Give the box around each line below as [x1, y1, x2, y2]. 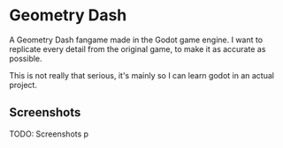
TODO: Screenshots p [9, 129, 89, 139]
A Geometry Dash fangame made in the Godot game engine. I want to [9, 34, 264, 45]
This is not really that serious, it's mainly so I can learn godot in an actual [9, 70, 274, 80]
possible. [9, 53, 42, 63]
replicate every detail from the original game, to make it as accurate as [9, 43, 266, 54]
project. [9, 79, 38, 90]
